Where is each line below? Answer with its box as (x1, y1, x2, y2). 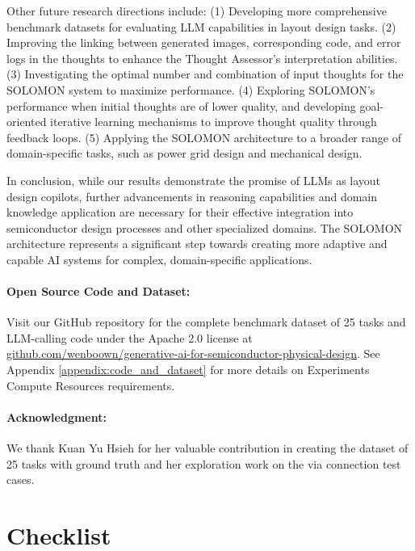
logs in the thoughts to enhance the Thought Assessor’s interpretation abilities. (6, 49, 398, 66)
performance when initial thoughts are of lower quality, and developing (6, 97, 356, 114)
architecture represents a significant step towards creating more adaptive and (6, 235, 388, 252)
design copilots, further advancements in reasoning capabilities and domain (6, 187, 378, 204)
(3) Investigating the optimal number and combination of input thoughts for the (6, 65, 404, 82)
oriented (6, 113, 47, 130)
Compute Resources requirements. (6, 376, 175, 393)
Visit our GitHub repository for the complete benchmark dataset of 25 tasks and (6, 313, 406, 330)
